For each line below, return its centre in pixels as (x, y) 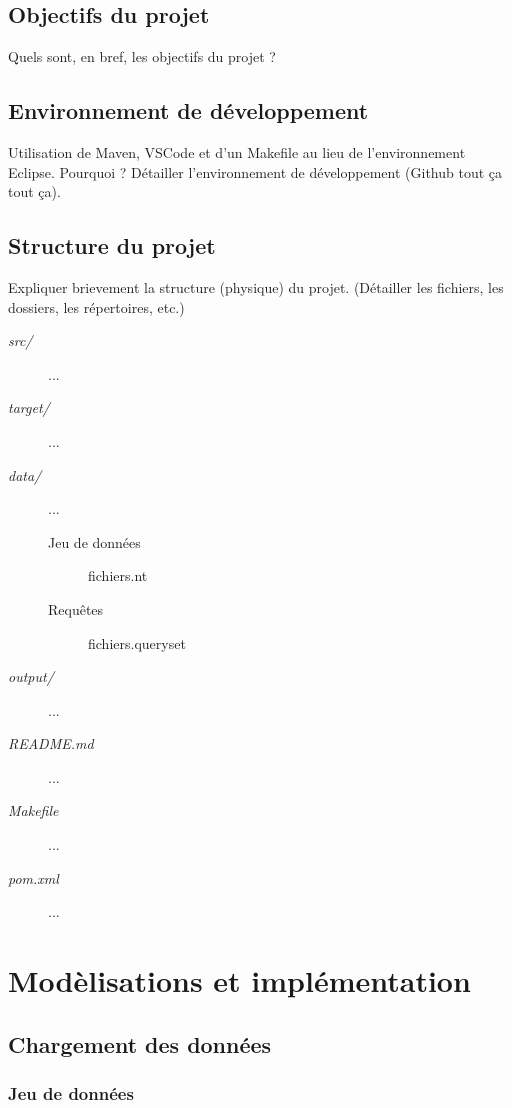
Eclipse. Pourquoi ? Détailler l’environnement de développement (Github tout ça (255, 171)
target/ (29, 407)
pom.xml (33, 877)
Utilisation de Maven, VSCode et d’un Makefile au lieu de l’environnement (237, 152)
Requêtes (76, 608)
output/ (31, 676)
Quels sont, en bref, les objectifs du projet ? (142, 56)
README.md (51, 743)
